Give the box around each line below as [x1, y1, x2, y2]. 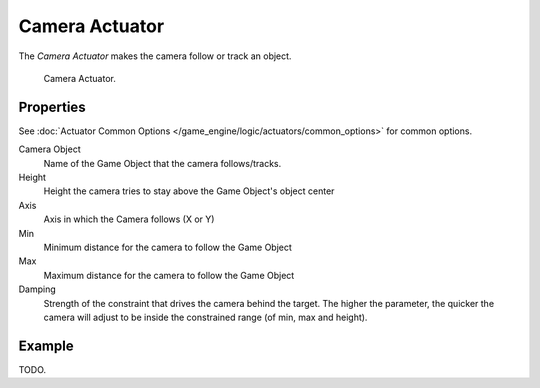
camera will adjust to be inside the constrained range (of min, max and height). [43, 311, 368, 323]
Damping [18, 283, 57, 295]
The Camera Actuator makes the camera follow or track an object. [18, 50, 292, 62]
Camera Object [18, 143, 81, 155]
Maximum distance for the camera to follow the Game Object [43, 269, 295, 281]
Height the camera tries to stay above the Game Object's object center [43, 185, 335, 197]
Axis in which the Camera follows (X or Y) [43, 213, 215, 225]
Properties [18, 98, 86, 115]
